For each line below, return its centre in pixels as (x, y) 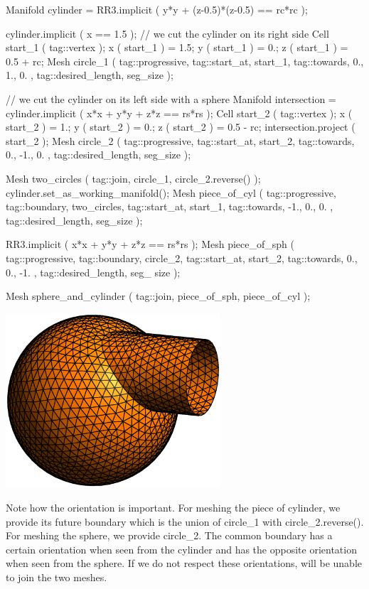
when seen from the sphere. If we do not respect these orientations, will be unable (184, 563)
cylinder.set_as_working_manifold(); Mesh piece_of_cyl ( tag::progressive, (171, 192)
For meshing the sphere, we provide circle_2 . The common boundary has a (169, 535)
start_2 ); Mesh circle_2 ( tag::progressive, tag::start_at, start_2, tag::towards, (180, 140)
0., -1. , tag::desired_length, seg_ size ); (93, 272)
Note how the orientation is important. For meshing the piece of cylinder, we (173, 507)
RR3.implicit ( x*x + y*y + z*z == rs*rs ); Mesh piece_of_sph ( (150, 244)
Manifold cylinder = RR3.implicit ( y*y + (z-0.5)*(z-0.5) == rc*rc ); (157, 9)
